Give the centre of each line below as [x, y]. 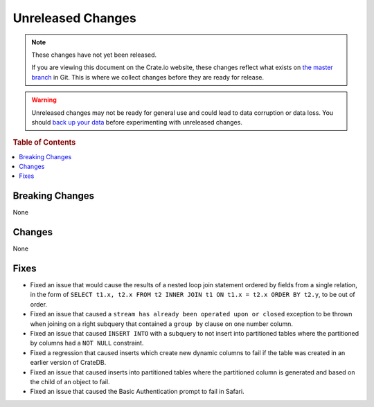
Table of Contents [44, 143]
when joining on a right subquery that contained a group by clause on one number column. [162, 324]
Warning [44, 100]
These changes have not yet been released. [94, 55]
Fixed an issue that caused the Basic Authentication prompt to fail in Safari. [137, 392]
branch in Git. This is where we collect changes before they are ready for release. [148, 77]
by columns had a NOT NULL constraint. [87, 343]
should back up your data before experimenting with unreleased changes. [137, 122]
